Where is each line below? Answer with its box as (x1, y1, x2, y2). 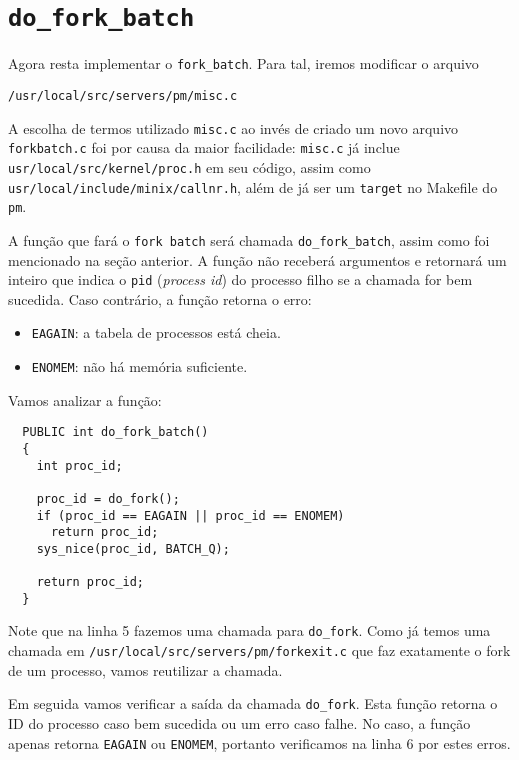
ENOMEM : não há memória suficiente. (31, 356, 248, 376)
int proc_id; (36, 458, 123, 473)
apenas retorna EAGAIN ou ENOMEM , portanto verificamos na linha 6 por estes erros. (8, 732, 511, 753)
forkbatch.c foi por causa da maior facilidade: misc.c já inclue (8, 137, 400, 158)
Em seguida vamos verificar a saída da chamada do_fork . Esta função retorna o (8, 693, 498, 714)
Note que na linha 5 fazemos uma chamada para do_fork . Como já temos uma (8, 620, 491, 641)
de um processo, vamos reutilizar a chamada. (8, 659, 283, 680)
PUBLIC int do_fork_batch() (22, 425, 209, 440)
